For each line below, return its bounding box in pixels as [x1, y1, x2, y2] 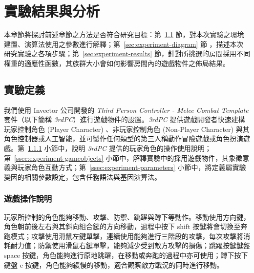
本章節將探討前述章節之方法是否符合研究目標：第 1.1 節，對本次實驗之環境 [4, 29, 244, 40]
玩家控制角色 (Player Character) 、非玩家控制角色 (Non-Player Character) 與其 [4, 124, 250, 134]
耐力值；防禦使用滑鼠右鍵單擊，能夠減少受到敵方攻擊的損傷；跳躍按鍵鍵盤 [10, 240, 250, 251]
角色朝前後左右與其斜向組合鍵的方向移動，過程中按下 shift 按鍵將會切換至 [4, 221, 241, 231]
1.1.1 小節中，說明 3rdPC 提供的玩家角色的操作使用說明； [28, 143, 212, 153]
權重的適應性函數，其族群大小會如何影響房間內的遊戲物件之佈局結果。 [4, 58, 230, 68]
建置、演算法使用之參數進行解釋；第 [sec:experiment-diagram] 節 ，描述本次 [4, 39, 244, 49]
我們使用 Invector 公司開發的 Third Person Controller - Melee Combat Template [4, 105, 249, 115]
